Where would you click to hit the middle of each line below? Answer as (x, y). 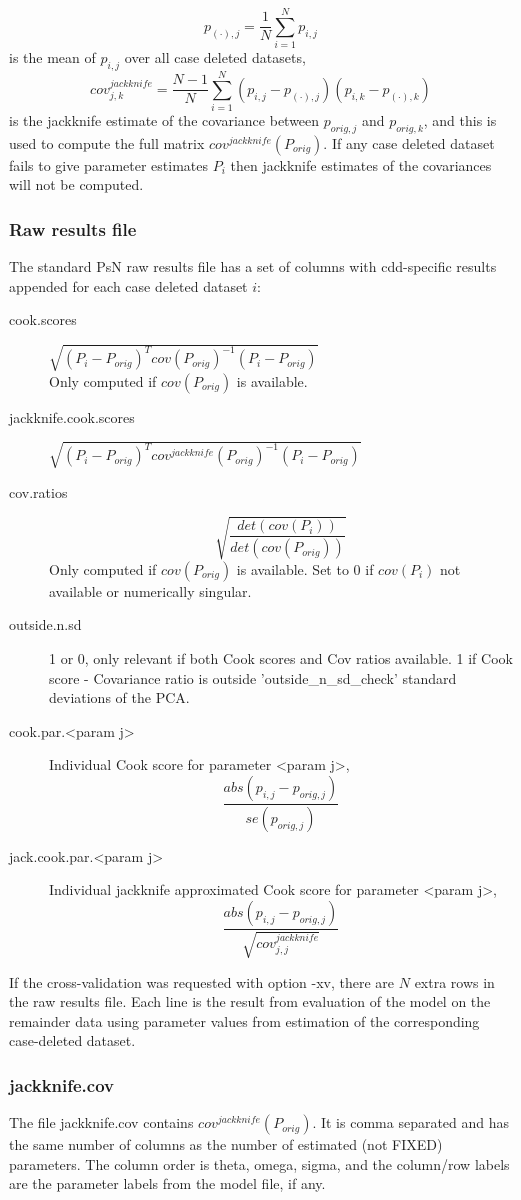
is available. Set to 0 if (305, 568)
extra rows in (454, 981)
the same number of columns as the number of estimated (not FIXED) (226, 1144)
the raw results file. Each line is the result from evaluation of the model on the (250, 1001)
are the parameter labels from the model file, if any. (167, 1183)
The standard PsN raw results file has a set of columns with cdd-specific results (253, 266)
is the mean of (52, 57)
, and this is (460, 120)
